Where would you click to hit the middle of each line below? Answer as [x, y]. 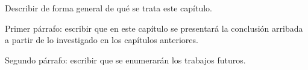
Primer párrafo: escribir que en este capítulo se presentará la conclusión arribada [154, 28]
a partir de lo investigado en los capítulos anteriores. [102, 40]
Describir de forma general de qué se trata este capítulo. [108, 8]
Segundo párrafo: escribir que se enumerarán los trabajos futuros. [125, 60]
